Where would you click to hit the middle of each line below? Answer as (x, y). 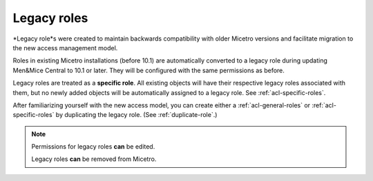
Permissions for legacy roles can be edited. (93, 147)
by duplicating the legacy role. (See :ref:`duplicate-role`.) (136, 115)
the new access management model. (65, 47)
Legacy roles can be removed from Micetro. (94, 159)
